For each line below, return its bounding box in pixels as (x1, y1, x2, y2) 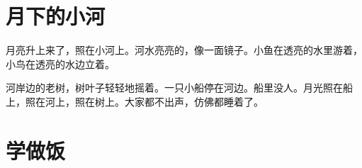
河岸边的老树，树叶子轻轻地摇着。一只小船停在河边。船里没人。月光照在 (6, 80, 343, 95)
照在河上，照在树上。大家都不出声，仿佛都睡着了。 (25, 94, 264, 108)
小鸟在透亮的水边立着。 (6, 56, 115, 71)
